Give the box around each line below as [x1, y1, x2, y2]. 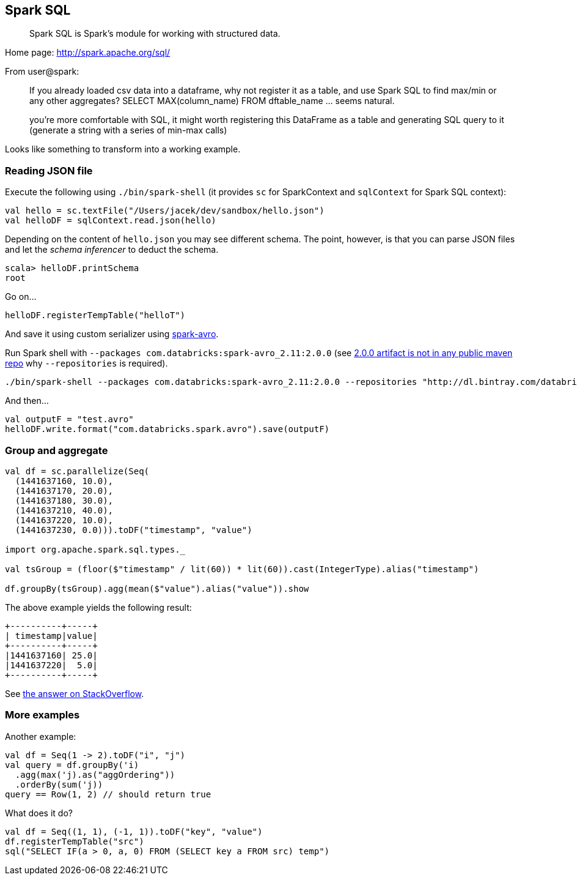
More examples [5, 709, 80, 722]
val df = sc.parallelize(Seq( [5, 466, 150, 476]
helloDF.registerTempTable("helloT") [5, 310, 186, 321]
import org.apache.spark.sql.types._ [5, 544, 186, 554]
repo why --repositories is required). [5, 358, 168, 369]
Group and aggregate [5, 444, 108, 457]
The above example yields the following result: [5, 602, 192, 613]
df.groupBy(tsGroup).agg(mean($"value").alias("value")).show [5, 583, 309, 594]
